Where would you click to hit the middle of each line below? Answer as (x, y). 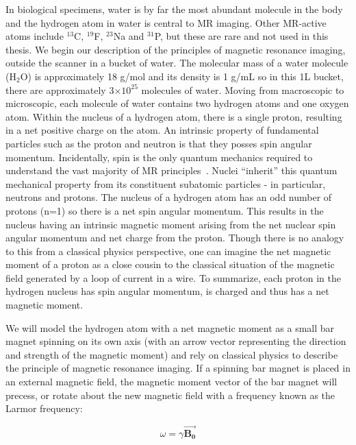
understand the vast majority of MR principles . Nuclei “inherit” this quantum (171, 170)
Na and (129, 36)
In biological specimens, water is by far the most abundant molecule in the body (174, 9)
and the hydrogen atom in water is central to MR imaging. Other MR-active (166, 22)
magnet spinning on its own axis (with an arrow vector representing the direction (176, 341)
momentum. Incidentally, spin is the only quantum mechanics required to (159, 157)
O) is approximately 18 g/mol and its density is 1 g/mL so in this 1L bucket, (182, 76)
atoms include (35, 36)
